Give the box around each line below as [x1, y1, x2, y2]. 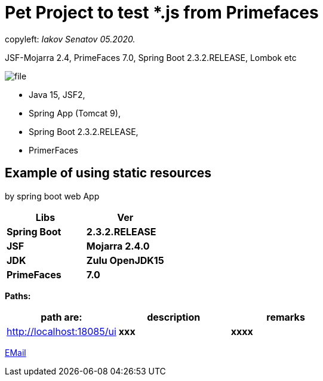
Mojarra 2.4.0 [86, 239, 150, 252]
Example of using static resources [5, 165, 212, 181]
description [147, 311, 201, 323]
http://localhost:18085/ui [7, 325, 116, 337]
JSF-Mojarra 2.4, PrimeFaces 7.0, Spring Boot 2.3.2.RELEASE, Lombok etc [5, 52, 297, 63]
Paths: [5, 290, 31, 301]
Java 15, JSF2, [29, 89, 85, 100]
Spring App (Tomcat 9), [29, 107, 121, 118]
